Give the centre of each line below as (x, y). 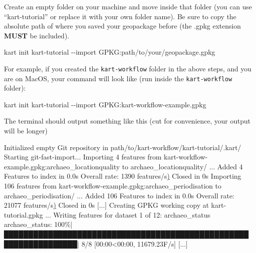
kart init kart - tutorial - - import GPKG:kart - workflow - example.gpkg (105, 104)
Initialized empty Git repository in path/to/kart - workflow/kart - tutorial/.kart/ (123, 147)
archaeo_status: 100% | (38, 224)
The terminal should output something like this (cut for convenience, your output (127, 121)
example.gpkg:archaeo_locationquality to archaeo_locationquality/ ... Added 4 (123, 166)
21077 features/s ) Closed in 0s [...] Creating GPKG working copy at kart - (115, 205)
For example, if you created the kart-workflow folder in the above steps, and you (128, 68)
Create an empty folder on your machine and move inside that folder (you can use (128, 6)
